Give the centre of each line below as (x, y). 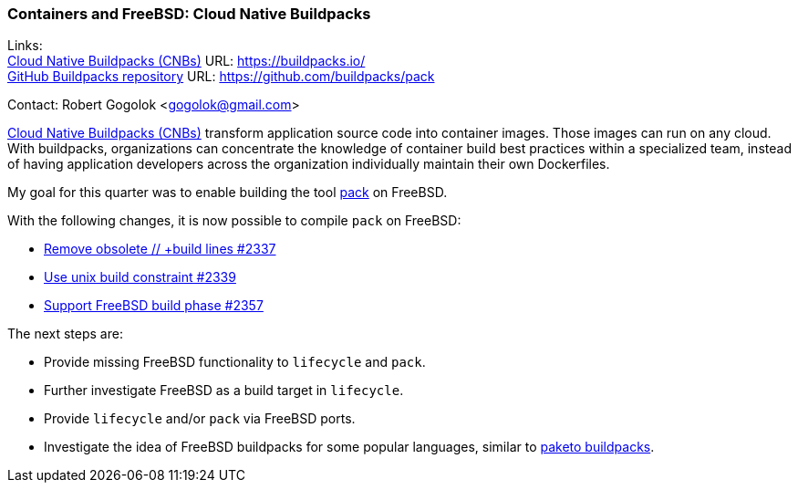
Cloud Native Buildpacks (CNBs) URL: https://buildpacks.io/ (187, 61)
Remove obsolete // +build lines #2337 (160, 249)
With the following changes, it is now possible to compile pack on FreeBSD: (234, 221)
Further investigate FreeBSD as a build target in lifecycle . (224, 391)
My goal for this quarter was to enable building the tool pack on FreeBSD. (228, 193)
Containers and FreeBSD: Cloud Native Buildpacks (189, 14)
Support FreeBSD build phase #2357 (154, 306)
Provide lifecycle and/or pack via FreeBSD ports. (200, 419)
